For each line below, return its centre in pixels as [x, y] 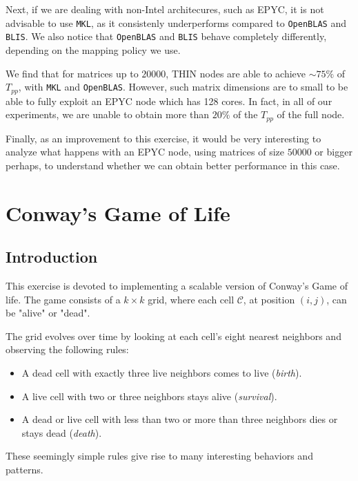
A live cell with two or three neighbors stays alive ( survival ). [149, 396]
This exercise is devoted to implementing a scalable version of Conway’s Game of [177, 285]
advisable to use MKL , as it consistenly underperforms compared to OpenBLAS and [176, 22]
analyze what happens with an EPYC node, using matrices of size [145, 152]
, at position [269, 299]
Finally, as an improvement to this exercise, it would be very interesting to [163, 138]
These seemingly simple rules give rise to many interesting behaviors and [159, 456]
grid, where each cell [191, 299]
